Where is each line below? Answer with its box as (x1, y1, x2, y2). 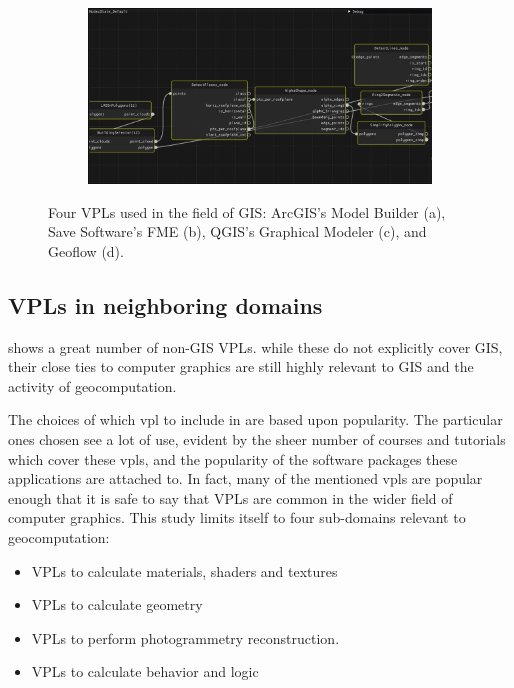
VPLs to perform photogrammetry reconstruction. (31, 627, 340, 648)
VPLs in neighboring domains (8, 289, 323, 320)
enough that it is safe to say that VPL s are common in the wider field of (8, 487, 453, 508)
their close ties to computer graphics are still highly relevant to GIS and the (8, 356, 474, 377)
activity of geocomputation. (8, 375, 177, 396)
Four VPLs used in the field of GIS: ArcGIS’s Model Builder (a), (48, 201, 446, 222)
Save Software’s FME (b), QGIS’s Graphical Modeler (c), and (48, 221, 427, 242)
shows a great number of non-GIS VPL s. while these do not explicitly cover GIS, (8, 336, 503, 357)
